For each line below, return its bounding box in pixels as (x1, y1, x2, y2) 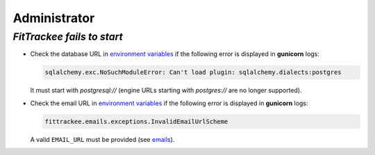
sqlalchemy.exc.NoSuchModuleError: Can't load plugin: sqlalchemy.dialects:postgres (44, 69, 342, 76)
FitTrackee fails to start (12, 30, 123, 43)
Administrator (12, 10, 95, 26)
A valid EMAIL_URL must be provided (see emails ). (30, 135, 175, 143)
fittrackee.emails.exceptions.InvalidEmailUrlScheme (44, 118, 228, 125)
